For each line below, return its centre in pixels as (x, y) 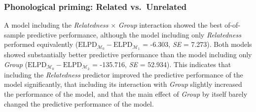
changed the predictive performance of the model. (79, 103)
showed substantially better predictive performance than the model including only (128, 55)
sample (15, 34)
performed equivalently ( (41, 44)
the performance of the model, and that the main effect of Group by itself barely (126, 93)
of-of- (233, 25)
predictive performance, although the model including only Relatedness (134, 34)
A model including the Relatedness (56, 25)
